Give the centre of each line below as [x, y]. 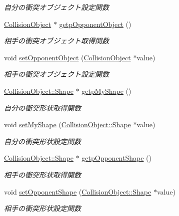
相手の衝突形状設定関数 [42, 208]
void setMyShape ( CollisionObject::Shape [67, 124]
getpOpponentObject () [95, 24]
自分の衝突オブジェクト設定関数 [56, 7]
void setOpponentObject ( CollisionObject [67, 57]
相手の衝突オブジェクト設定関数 [56, 74]
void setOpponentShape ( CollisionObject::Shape [78, 191]
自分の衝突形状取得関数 [42, 108]
